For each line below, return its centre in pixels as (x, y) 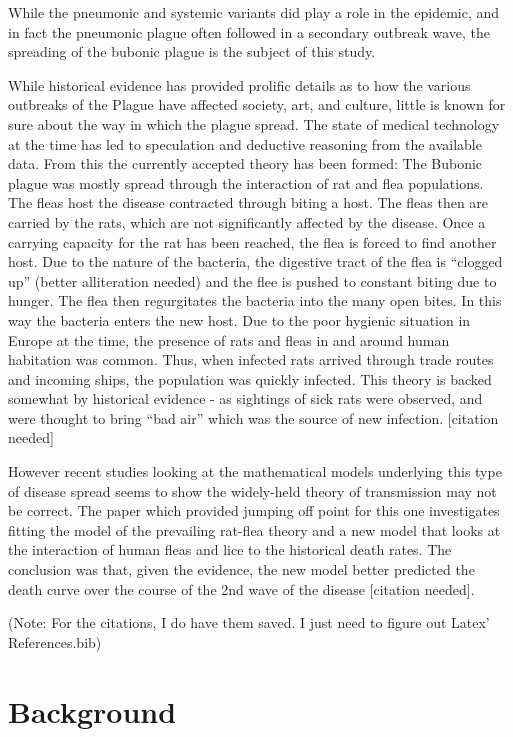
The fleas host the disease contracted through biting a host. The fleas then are (248, 202)
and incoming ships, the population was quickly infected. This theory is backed (250, 378)
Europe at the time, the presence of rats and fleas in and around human (229, 339)
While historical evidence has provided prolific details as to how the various (239, 84)
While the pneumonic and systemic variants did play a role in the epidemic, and (254, 12)
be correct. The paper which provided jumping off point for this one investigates (254, 510)
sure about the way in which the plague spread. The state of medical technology (254, 123)
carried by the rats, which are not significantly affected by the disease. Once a (247, 221)
